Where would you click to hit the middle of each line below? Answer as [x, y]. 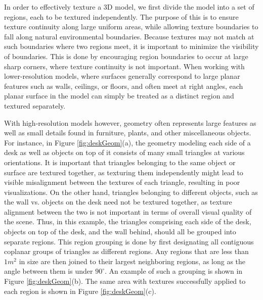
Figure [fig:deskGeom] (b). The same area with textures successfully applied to [125, 281]
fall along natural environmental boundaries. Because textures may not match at [129, 36]
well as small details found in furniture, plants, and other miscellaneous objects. [128, 133]
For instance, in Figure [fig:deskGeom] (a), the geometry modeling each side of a [127, 142]
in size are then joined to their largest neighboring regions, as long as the [132, 261]
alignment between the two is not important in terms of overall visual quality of [128, 211]
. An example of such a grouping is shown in [173, 271]
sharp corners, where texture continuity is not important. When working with [124, 66]
